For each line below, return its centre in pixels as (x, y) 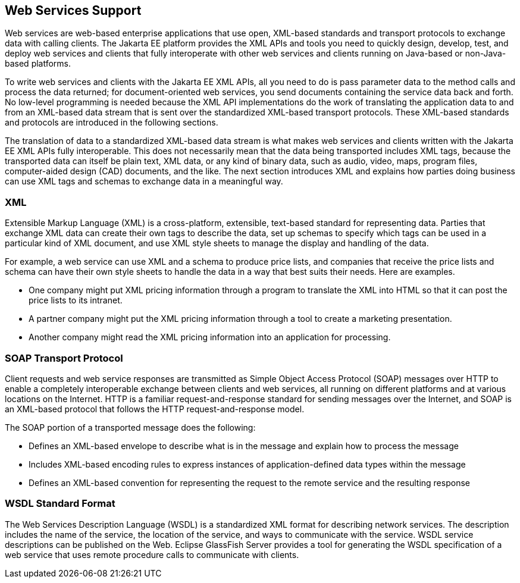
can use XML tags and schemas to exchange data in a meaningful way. (144, 181)
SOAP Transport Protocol (64, 358)
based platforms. (38, 64)
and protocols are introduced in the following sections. (112, 123)
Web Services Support (73, 10)
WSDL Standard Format (60, 504)
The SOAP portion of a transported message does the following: (130, 427)
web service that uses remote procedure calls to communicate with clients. (152, 554)
